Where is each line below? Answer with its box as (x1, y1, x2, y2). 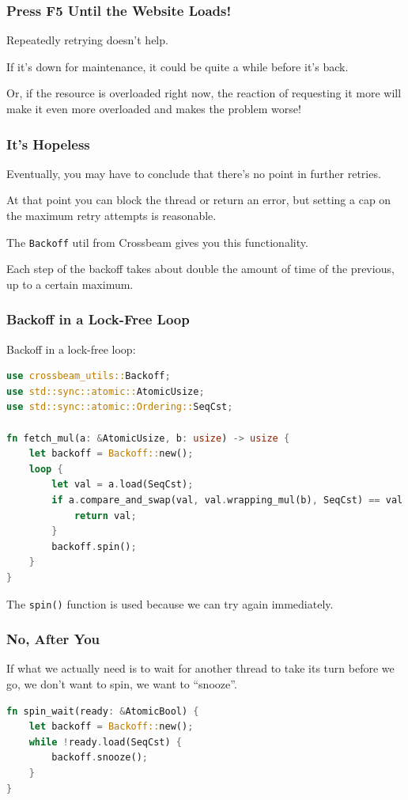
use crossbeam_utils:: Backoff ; (6, 370, 171, 382)
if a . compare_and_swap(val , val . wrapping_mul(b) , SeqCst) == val (51, 495, 403, 506)
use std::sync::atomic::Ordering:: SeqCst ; (6, 401, 233, 413)
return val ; (74, 510, 137, 521)
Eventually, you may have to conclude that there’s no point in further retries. (6, 165, 381, 181)
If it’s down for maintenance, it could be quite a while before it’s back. (6, 58, 349, 74)
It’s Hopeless (6, 134, 90, 154)
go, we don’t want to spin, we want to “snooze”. (6, 676, 237, 692)
